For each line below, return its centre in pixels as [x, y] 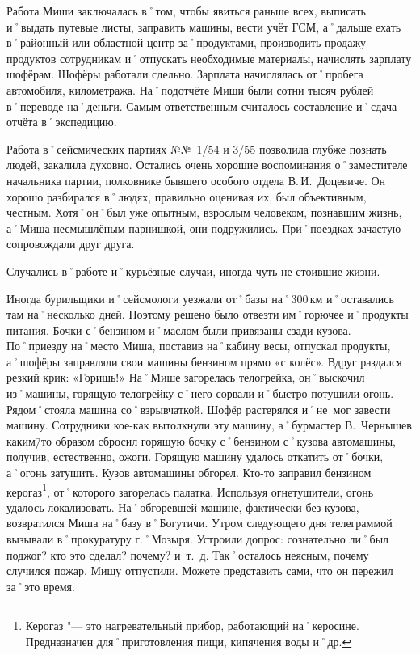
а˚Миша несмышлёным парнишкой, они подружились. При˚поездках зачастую [204, 228]
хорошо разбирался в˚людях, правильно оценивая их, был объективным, [187, 196]
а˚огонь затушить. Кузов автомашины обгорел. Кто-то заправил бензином [189, 473]
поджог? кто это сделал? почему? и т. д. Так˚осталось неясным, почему [188, 554]
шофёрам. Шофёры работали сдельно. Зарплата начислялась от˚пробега [185, 74]
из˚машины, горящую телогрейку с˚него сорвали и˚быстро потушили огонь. [200, 393]
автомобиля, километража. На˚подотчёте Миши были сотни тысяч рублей [190, 89]
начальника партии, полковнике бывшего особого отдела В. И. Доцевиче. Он [196, 180]
